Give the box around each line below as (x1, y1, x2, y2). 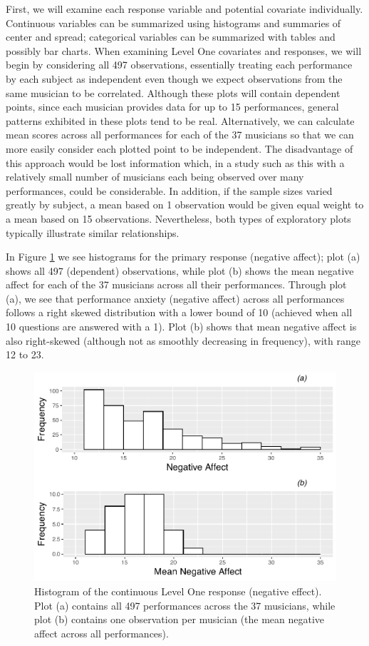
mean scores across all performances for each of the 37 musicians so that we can (6, 127, 354, 142)
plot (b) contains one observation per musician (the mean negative (34, 612, 325, 627)
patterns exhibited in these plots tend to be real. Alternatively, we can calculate (6, 113, 355, 128)
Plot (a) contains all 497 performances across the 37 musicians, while (34, 597, 336, 612)
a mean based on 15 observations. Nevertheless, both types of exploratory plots (6, 211, 351, 226)
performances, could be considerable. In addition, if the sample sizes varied (6, 183, 333, 198)
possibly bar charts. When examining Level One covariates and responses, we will (6, 43, 362, 58)
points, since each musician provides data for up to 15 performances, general (6, 99, 339, 114)
